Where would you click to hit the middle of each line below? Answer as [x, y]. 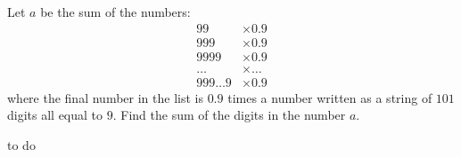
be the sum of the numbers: [115, 12]
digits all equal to [55, 115]
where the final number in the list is [105, 97]
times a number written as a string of [330, 97]
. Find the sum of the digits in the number [229, 115]
